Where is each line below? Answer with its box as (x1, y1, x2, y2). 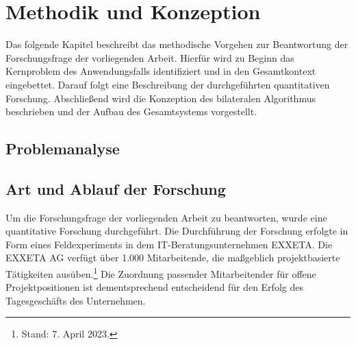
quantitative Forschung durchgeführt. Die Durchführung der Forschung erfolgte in (5, 224, 348, 238)
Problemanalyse (5, 138, 120, 159)
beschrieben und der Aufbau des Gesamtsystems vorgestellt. (5, 104, 257, 119)
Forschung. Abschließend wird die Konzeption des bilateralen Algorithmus (5, 91, 316, 105)
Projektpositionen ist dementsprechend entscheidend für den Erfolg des (5, 280, 303, 294)
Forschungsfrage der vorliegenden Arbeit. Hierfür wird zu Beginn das (5, 50, 294, 64)
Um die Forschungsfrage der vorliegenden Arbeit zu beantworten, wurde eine (5, 210, 327, 224)
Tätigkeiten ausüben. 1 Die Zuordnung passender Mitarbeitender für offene (5, 265, 316, 281)
